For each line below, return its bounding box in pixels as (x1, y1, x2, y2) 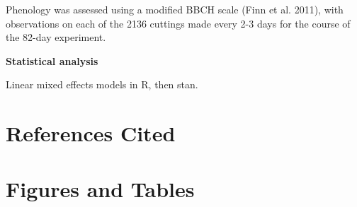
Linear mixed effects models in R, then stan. (6, 77, 198, 92)
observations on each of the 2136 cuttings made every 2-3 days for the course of (6, 16, 351, 30)
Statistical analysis (6, 53, 98, 68)
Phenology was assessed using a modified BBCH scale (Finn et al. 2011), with (6, 2, 344, 16)
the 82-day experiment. (6, 30, 106, 45)
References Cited (6, 119, 176, 148)
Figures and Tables (6, 174, 195, 203)
